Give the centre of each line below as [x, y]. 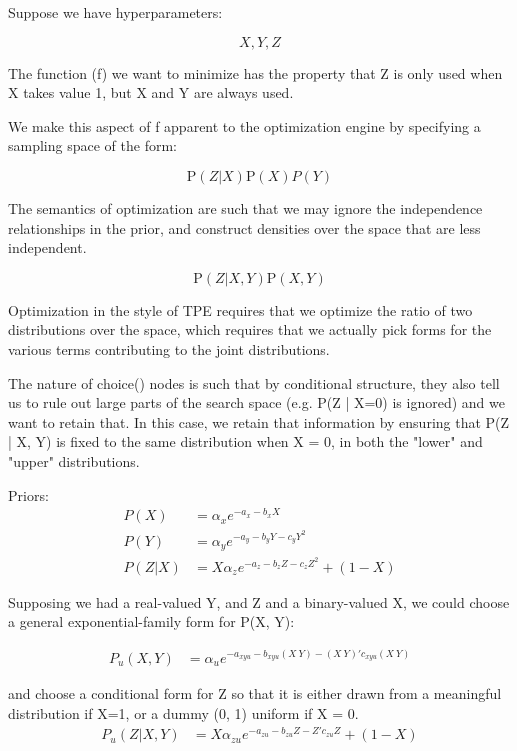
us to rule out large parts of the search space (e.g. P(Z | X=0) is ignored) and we [256, 402]
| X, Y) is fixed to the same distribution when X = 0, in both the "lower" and [245, 441]
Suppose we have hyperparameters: [115, 12]
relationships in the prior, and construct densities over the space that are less [244, 227]
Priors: [28, 494]
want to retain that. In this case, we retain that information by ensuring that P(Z [259, 421]
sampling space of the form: [92, 145]
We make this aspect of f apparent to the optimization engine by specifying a [244, 125]
